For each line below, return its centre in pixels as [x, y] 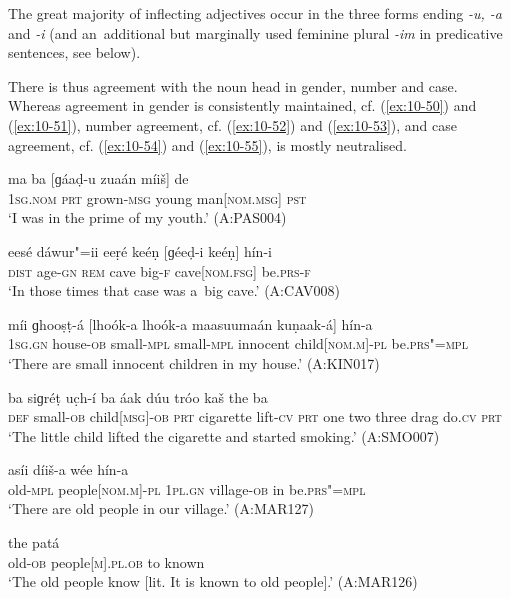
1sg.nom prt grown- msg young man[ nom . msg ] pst [157, 197]
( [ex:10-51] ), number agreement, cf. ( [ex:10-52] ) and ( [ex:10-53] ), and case [232, 124]
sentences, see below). [74, 52]
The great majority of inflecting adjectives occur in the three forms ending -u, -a [255, 13]
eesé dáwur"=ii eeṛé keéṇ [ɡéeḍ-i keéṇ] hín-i [140, 250]
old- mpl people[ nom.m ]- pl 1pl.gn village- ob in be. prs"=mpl [187, 488]
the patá [34, 542]
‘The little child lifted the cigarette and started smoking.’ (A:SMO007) [224, 435]
